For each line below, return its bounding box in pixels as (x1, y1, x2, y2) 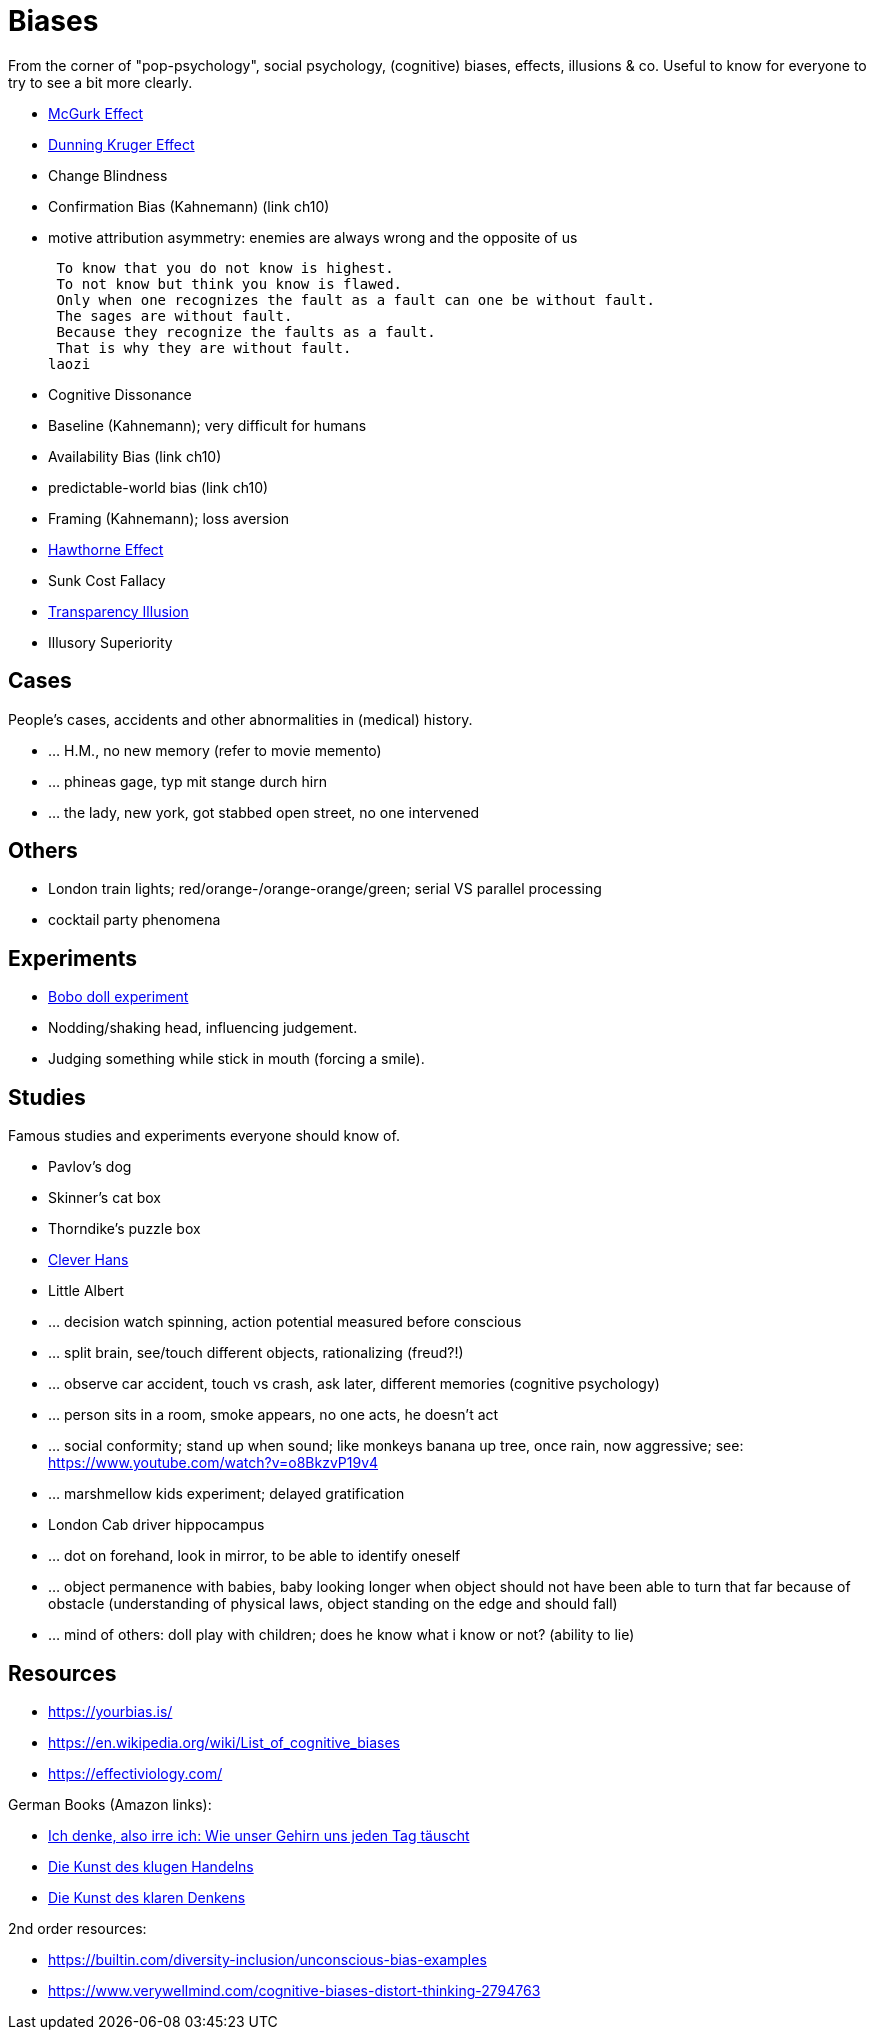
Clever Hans (48, 1251, 129, 1269)
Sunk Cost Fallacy (48, 571, 166, 589)
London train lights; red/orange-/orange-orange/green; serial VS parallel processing (48, 880, 602, 898)
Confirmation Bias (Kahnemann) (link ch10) (48, 197, 330, 215)
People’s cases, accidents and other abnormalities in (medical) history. (8, 710, 473, 728)
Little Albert (48, 1282, 124, 1300)
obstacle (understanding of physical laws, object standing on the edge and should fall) (48, 1595, 618, 1613)
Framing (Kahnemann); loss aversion (48, 509, 290, 527)
